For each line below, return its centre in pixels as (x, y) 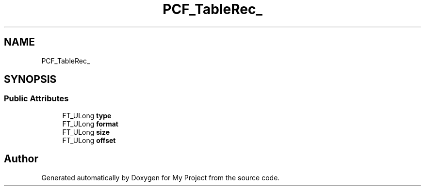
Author (21, 159)
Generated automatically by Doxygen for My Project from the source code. (161, 177)
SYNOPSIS (30, 79)
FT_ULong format (90, 124)
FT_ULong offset (89, 140)
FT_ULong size (86, 132)
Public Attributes (36, 99)
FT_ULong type (87, 115)
